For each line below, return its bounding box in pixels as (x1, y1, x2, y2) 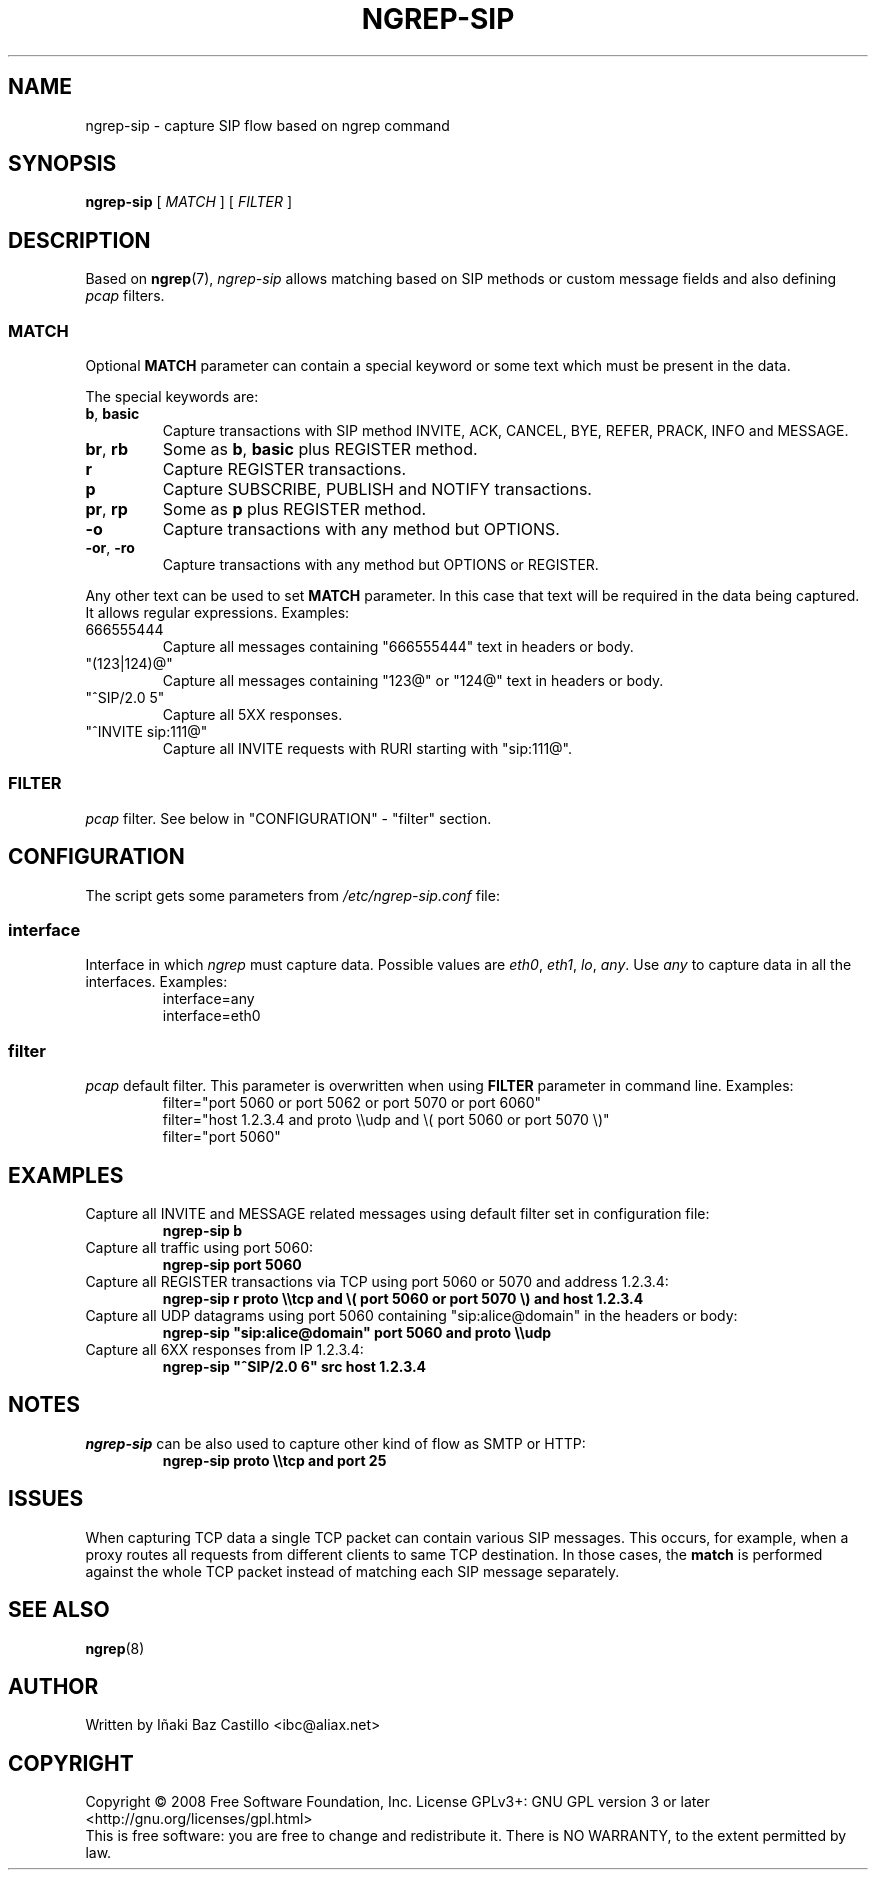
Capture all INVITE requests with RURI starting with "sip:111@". (162, 740, 573, 758)
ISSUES (8, 1486, 84, 1512)
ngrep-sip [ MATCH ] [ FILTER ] (85, 193, 293, 211)
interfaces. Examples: (85, 973, 228, 991)
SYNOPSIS (8, 151, 117, 177)
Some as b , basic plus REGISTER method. (162, 439, 478, 460)
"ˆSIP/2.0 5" (85, 689, 165, 707)
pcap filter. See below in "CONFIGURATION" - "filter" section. (85, 809, 492, 827)
